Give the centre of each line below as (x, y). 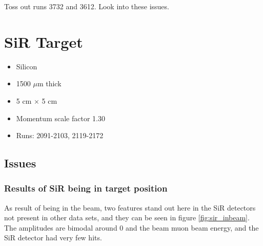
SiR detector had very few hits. (53, 238)
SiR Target (44, 41)
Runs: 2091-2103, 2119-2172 (60, 135)
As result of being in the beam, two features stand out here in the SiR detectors (130, 207)
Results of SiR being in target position (86, 188)
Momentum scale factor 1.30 (60, 118)
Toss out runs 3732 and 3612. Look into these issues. (87, 6)
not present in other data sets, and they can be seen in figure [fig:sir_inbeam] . (127, 217)
